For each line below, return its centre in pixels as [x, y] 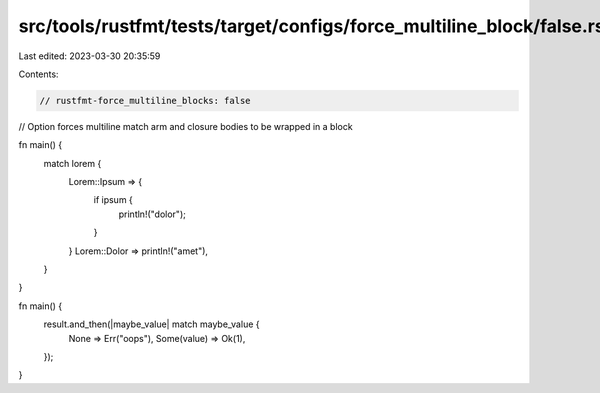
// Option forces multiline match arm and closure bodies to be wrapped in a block [186, 126]
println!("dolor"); [152, 214]
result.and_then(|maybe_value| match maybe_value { [151, 324]
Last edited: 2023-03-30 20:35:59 [89, 56]
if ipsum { [113, 200]
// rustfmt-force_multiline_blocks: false [145, 100]
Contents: [38, 74]
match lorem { [72, 163]
